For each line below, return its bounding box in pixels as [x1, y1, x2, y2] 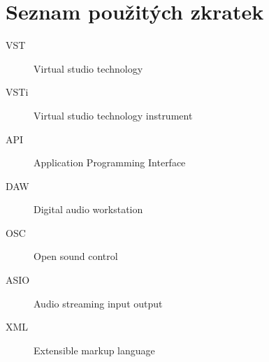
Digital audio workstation [34, 202, 143, 217]
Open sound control [34, 249, 118, 263]
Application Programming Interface [34, 155, 186, 170]
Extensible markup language [34, 342, 155, 357]
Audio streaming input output [34, 296, 163, 310]
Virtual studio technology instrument [34, 108, 193, 122]
